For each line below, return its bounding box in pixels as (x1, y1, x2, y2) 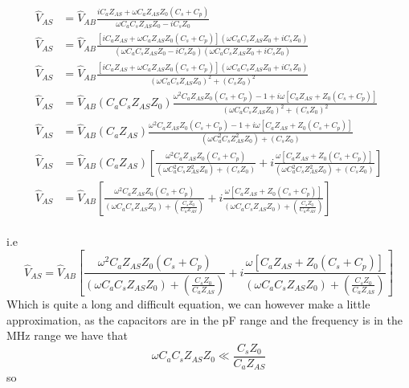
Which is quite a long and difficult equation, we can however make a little (6, 295, 370, 312)
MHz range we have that (6, 327, 128, 344)
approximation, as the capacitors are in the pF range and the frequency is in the (6, 311, 403, 328)
